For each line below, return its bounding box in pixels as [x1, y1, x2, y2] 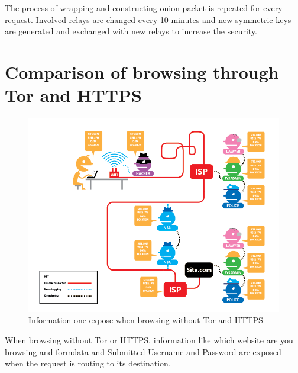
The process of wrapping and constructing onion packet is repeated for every [5, 2, 283, 14]
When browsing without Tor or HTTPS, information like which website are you [5, 333, 293, 346]
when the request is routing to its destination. [5, 357, 171, 369]
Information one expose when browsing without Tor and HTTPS [28, 314, 263, 326]
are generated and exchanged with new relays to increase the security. [5, 25, 257, 37]
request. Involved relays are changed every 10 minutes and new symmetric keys [5, 13, 291, 25]
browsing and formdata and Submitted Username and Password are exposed [5, 345, 281, 358]
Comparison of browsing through [5, 59, 279, 83]
